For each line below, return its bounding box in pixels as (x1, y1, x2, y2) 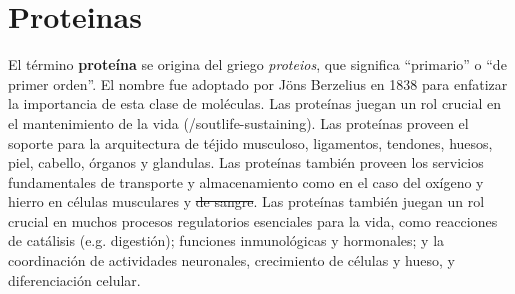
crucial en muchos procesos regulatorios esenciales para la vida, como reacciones (8, 210, 498, 231)
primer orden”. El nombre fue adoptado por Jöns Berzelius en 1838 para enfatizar (8, 73, 508, 94)
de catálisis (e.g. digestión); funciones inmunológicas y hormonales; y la (8, 230, 445, 251)
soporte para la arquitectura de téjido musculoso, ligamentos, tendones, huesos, (8, 132, 493, 153)
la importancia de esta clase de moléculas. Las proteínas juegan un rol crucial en (8, 93, 502, 114)
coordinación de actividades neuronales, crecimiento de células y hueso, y (8, 250, 455, 271)
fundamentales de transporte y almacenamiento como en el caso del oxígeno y (8, 171, 484, 192)
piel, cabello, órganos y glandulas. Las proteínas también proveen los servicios (8, 152, 484, 173)
